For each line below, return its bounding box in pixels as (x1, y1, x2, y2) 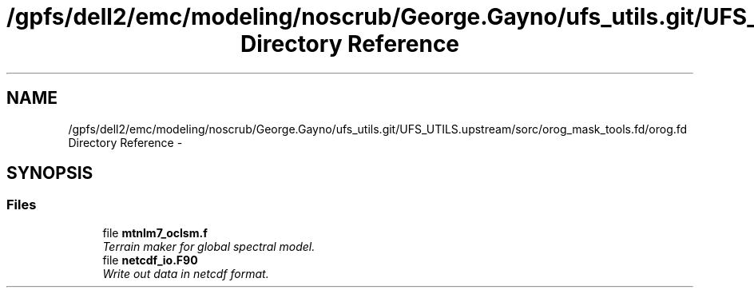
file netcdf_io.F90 (102, 252, 198, 267)
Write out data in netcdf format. (102, 266, 269, 280)
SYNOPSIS (6, 163, 93, 184)
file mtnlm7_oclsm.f (102, 225, 208, 240)
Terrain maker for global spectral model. (102, 239, 315, 253)
